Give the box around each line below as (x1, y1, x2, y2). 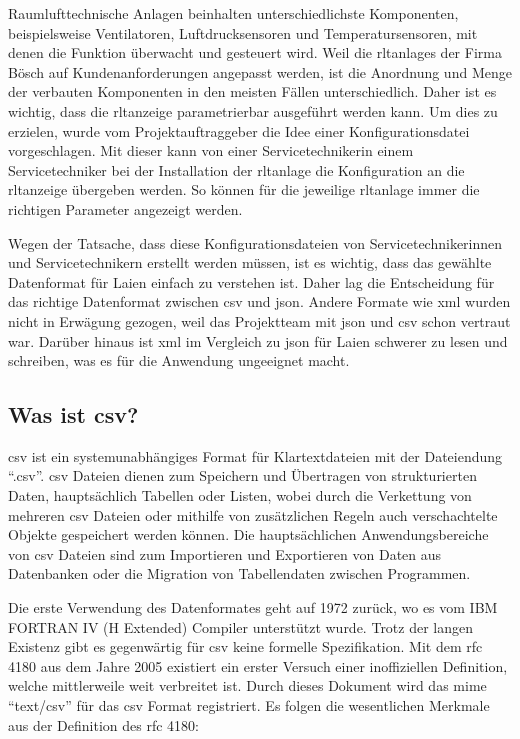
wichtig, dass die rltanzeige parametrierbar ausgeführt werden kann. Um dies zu (8, 100, 498, 121)
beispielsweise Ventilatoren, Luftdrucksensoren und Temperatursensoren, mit (8, 22, 478, 43)
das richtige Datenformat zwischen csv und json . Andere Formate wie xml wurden (8, 291, 511, 312)
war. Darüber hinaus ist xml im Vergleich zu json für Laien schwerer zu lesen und (8, 330, 508, 351)
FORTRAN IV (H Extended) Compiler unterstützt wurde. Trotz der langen (8, 616, 474, 637)
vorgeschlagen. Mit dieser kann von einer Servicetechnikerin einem (8, 140, 414, 161)
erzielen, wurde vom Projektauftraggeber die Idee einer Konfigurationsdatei (8, 120, 470, 141)
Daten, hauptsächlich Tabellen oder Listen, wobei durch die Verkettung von (8, 485, 472, 506)
